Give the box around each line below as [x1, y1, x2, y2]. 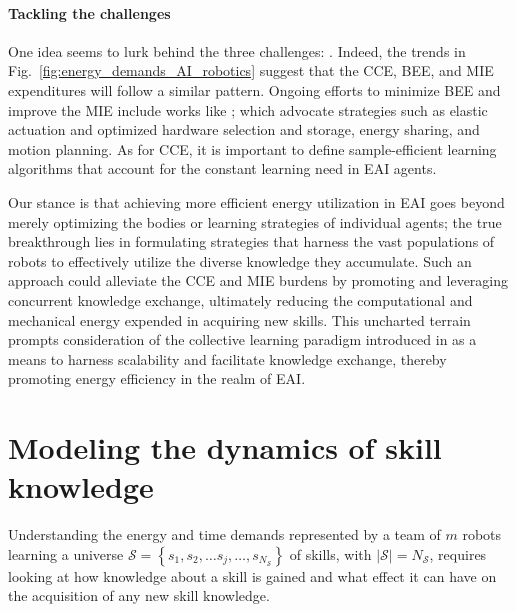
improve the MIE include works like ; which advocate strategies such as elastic [8, 99, 488, 120]
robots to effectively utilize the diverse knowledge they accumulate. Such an [8, 250, 472, 271]
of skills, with [289, 543, 372, 564]
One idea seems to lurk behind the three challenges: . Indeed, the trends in [8, 40, 466, 61]
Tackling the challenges [8, 2, 171, 23]
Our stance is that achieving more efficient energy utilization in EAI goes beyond [8, 191, 505, 212]
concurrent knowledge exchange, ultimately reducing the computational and [8, 289, 473, 310]
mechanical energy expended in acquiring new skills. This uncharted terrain [8, 309, 471, 330]
